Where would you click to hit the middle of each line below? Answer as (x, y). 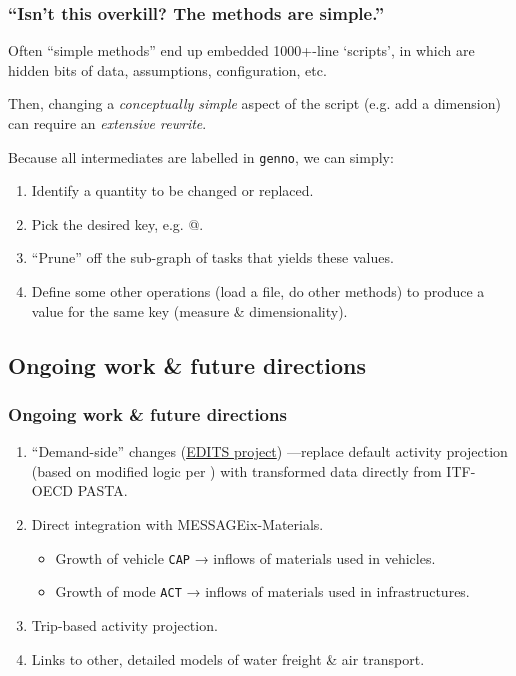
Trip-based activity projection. (124, 624)
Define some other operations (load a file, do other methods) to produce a (258, 291)
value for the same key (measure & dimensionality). (189, 310)
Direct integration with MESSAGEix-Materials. (177, 524)
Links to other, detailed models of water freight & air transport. (228, 658)
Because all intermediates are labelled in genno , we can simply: (201, 156)
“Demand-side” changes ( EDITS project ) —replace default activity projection (269, 451)
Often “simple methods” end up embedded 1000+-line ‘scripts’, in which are (241, 50)
